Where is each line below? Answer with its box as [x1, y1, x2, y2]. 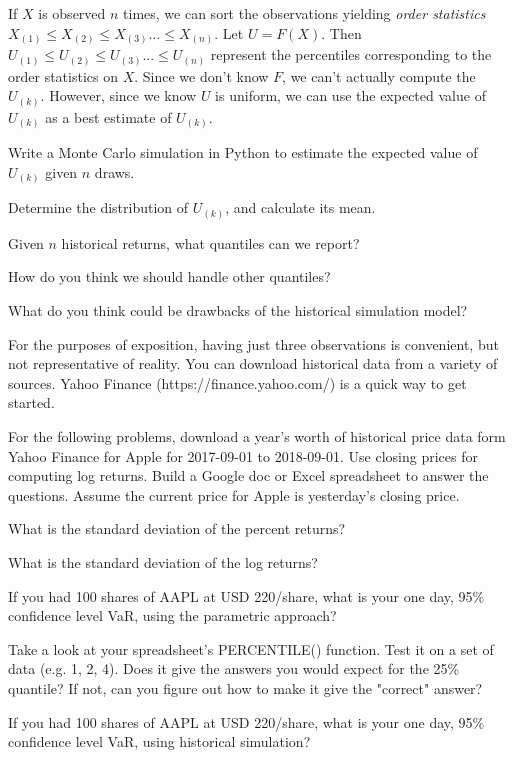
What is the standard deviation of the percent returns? [8, 518, 346, 539]
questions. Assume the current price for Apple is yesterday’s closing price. [8, 484, 460, 505]
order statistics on [8, 65, 118, 86]
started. [8, 392, 55, 413]
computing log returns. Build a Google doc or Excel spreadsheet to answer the [8, 465, 489, 486]
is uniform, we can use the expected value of [215, 85, 486, 106]
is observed [38, 3, 106, 23]
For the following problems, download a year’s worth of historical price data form [8, 426, 506, 447]
